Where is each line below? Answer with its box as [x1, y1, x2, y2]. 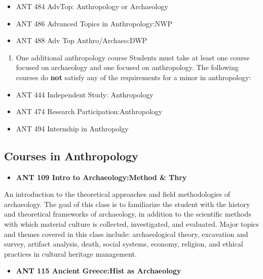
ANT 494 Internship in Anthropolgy [16, 123, 129, 133]
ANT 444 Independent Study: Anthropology [16, 89, 154, 99]
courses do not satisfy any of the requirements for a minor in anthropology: [16, 72, 251, 82]
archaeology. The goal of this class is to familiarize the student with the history [4, 198, 250, 209]
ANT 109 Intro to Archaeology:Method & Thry [16, 171, 187, 182]
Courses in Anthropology [4, 148, 138, 163]
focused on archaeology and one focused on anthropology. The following [16, 62, 239, 73]
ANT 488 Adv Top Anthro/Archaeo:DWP [16, 35, 147, 46]
